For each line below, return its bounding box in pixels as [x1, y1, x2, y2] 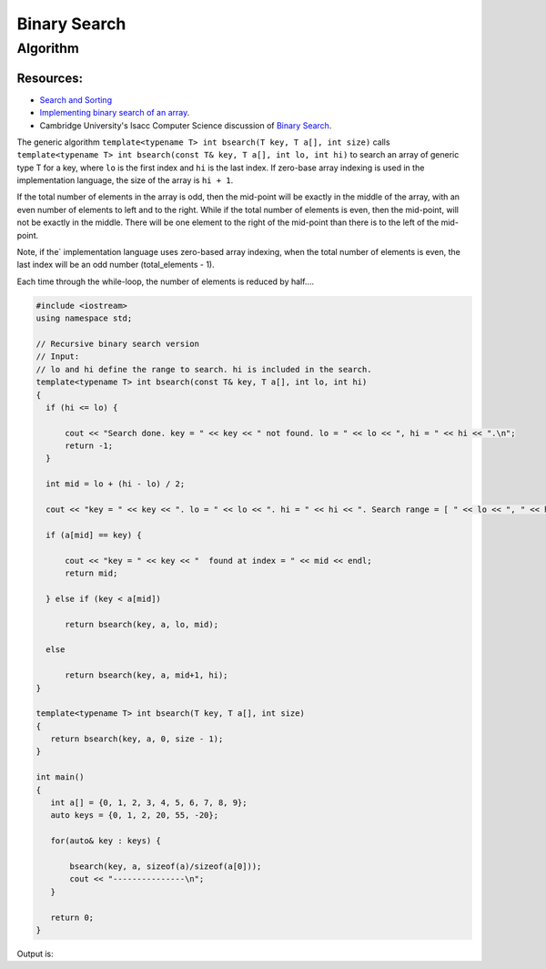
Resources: [16, 70, 84, 86]
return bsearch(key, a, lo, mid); [65, 619, 218, 629]
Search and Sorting [39, 94, 113, 105]
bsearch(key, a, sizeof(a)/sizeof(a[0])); [69, 861, 262, 872]
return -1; [65, 441, 114, 451]
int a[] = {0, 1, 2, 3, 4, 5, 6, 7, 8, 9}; [50, 798, 248, 808]
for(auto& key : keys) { [50, 836, 161, 846]
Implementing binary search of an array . [39, 107, 190, 118]
